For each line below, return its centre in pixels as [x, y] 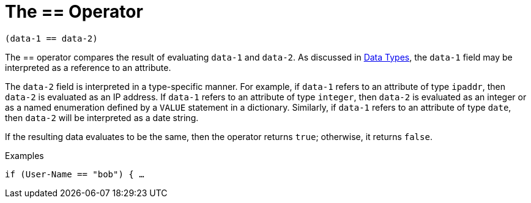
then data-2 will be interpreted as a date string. [102, 117]
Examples [24, 155]
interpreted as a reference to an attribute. [88, 67]
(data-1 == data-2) [51, 38]
